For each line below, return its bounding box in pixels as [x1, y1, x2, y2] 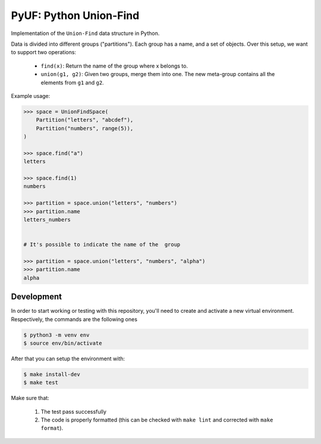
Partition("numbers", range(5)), [36, 125, 134, 132]
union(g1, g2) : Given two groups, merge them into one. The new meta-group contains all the [40, 71, 275, 78]
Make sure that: [11, 395, 50, 402]
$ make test [23, 379, 59, 386]
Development [11, 291, 62, 302]
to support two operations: [11, 49, 77, 56]
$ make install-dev [23, 371, 80, 378]
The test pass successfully [40, 408, 106, 415]
